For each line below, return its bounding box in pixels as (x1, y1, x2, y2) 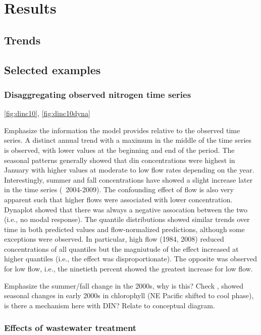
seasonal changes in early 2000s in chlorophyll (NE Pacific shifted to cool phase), (4, 290, 254, 301)
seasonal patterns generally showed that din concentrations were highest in (4, 154, 235, 165)
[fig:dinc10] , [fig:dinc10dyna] (4, 108, 90, 119)
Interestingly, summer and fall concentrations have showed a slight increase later (4, 174, 253, 185)
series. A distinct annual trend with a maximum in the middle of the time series (4, 135, 252, 145)
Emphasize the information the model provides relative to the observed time (4, 125, 240, 135)
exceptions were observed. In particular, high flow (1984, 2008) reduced (4, 234, 224, 244)
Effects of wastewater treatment (4, 321, 137, 334)
